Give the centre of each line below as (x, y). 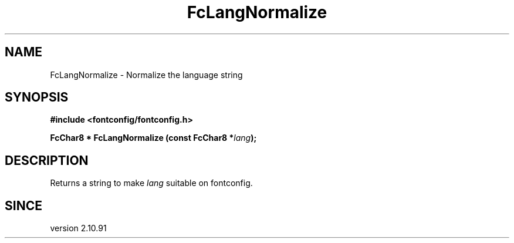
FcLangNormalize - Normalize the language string (146, 75)
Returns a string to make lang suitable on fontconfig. (151, 183)
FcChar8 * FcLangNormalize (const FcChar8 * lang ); (153, 138)
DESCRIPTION (47, 160)
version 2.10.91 (78, 228)
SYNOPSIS (37, 97)
